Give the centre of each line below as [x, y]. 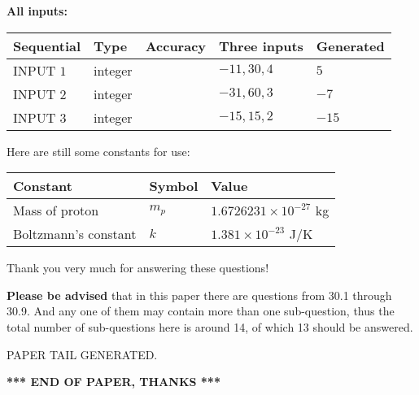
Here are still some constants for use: [98, 151]
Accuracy [176, 46]
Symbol [174, 186]
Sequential [47, 46]
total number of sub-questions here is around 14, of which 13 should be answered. [210, 326]
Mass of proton [56, 211]
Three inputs [261, 46]
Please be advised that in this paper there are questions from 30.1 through [199, 295]
